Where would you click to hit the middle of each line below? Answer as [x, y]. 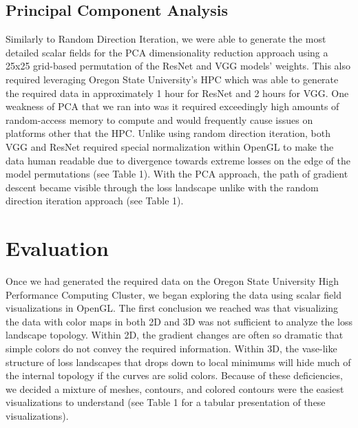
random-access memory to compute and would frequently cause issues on [159, 119]
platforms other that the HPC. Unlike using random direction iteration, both [168, 133]
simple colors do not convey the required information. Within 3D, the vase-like [171, 349]
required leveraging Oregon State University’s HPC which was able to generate [172, 79]
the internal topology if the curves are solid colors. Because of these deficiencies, [174, 375]
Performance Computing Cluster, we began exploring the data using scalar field [173, 294]
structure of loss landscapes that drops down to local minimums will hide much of [178, 362]
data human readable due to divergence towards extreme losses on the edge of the [178, 160]
